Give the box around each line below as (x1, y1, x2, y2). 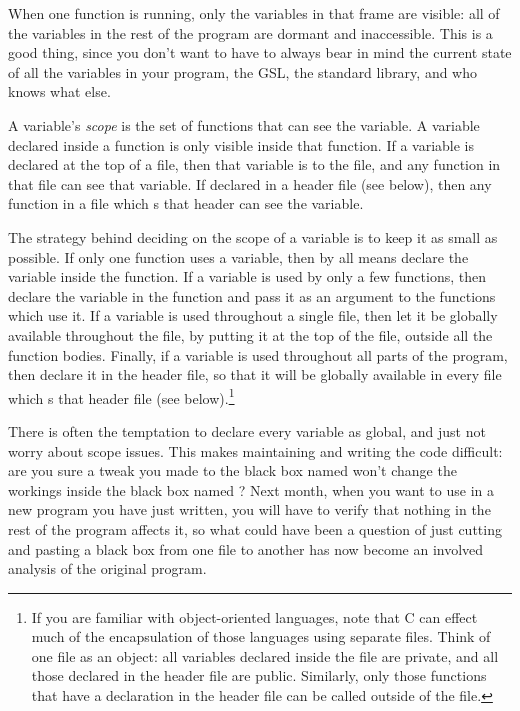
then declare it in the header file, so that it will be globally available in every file (8, 364, 502, 385)
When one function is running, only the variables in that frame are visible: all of (8, 3, 500, 23)
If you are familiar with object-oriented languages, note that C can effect (31, 606, 478, 627)
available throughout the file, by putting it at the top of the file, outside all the (8, 324, 493, 345)
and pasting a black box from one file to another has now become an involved (8, 538, 484, 559)
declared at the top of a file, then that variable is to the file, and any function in (8, 154, 501, 175)
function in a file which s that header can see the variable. (8, 193, 364, 214)
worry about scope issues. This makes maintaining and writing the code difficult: (8, 440, 503, 461)
